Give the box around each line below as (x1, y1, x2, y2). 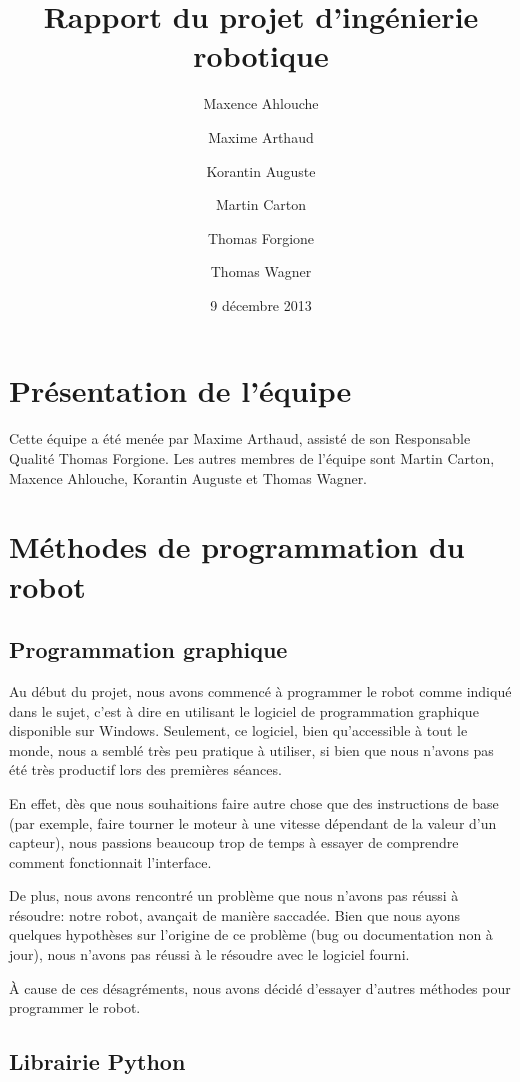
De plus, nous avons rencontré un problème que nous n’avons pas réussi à (9, 885, 459, 906)
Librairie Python (9, 1046, 186, 1077)
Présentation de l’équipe (9, 370, 352, 411)
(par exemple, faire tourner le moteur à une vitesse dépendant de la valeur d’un (9, 812, 497, 833)
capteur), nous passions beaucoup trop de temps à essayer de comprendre (9, 832, 459, 853)
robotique (193, 35, 329, 76)
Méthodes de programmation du (9, 526, 465, 567)
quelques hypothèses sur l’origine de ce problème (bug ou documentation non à (9, 924, 493, 945)
